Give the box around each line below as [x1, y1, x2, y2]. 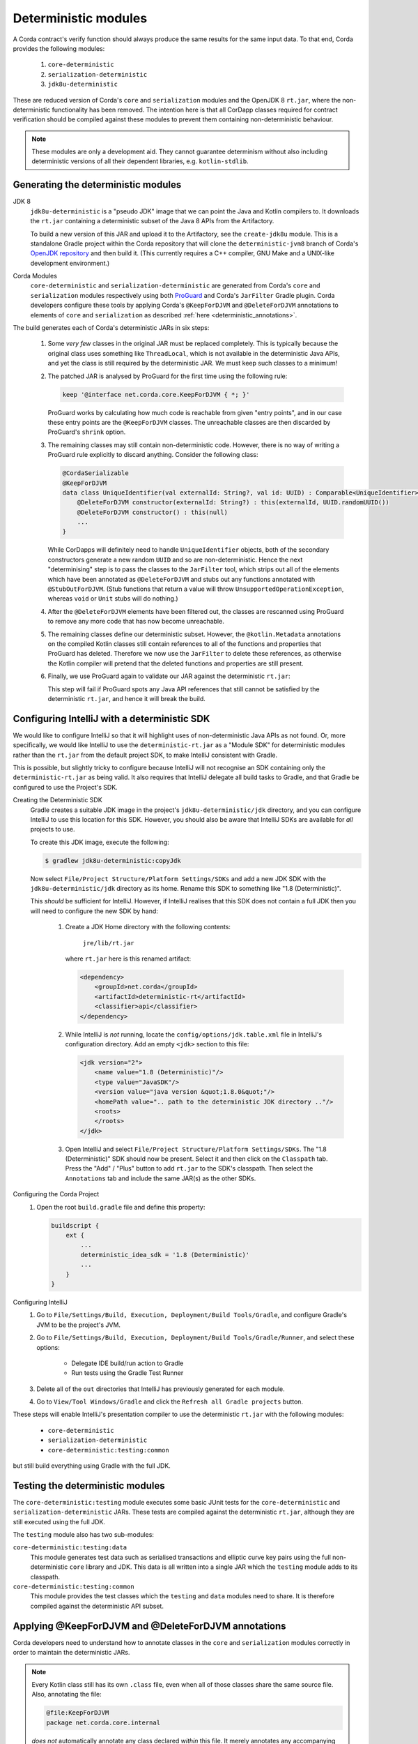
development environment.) [30, 259, 110, 267]
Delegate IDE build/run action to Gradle [71, 1359, 184, 1367]
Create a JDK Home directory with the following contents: [65, 923, 231, 931]
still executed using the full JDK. [13, 1517, 106, 1526]
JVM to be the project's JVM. [36, 1321, 121, 1329]
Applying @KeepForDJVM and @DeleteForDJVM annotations [13, 1620, 286, 1632]
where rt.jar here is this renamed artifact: [65, 954, 192, 963]
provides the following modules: [13, 44, 105, 52]
